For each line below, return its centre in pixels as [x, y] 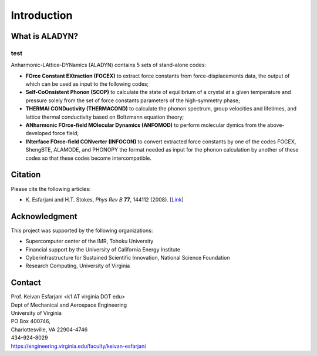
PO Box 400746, [31, 321]
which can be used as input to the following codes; [87, 84]
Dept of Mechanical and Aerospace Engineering [69, 305]
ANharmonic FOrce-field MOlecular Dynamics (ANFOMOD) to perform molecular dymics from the [146, 125]
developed [38, 133]
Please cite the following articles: [51, 189]
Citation [26, 175]
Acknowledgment [44, 216]
